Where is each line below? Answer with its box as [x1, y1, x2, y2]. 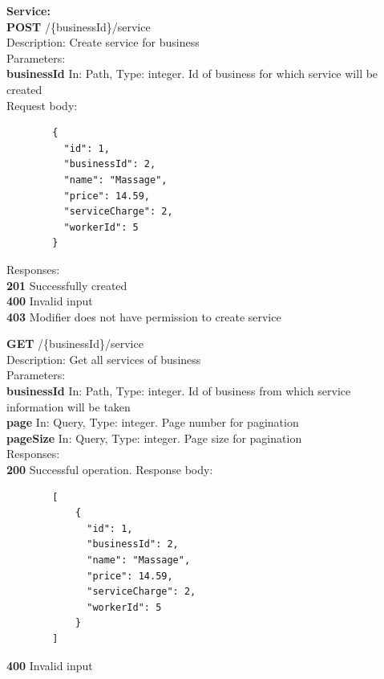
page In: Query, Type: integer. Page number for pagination [6, 414, 299, 431]
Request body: [6, 96, 78, 113]
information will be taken [6, 398, 131, 415]
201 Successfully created [6, 276, 127, 293]
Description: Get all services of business [6, 350, 201, 367]
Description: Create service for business [6, 34, 200, 51]
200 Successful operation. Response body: [6, 461, 213, 478]
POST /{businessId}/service [6, 18, 151, 35]
